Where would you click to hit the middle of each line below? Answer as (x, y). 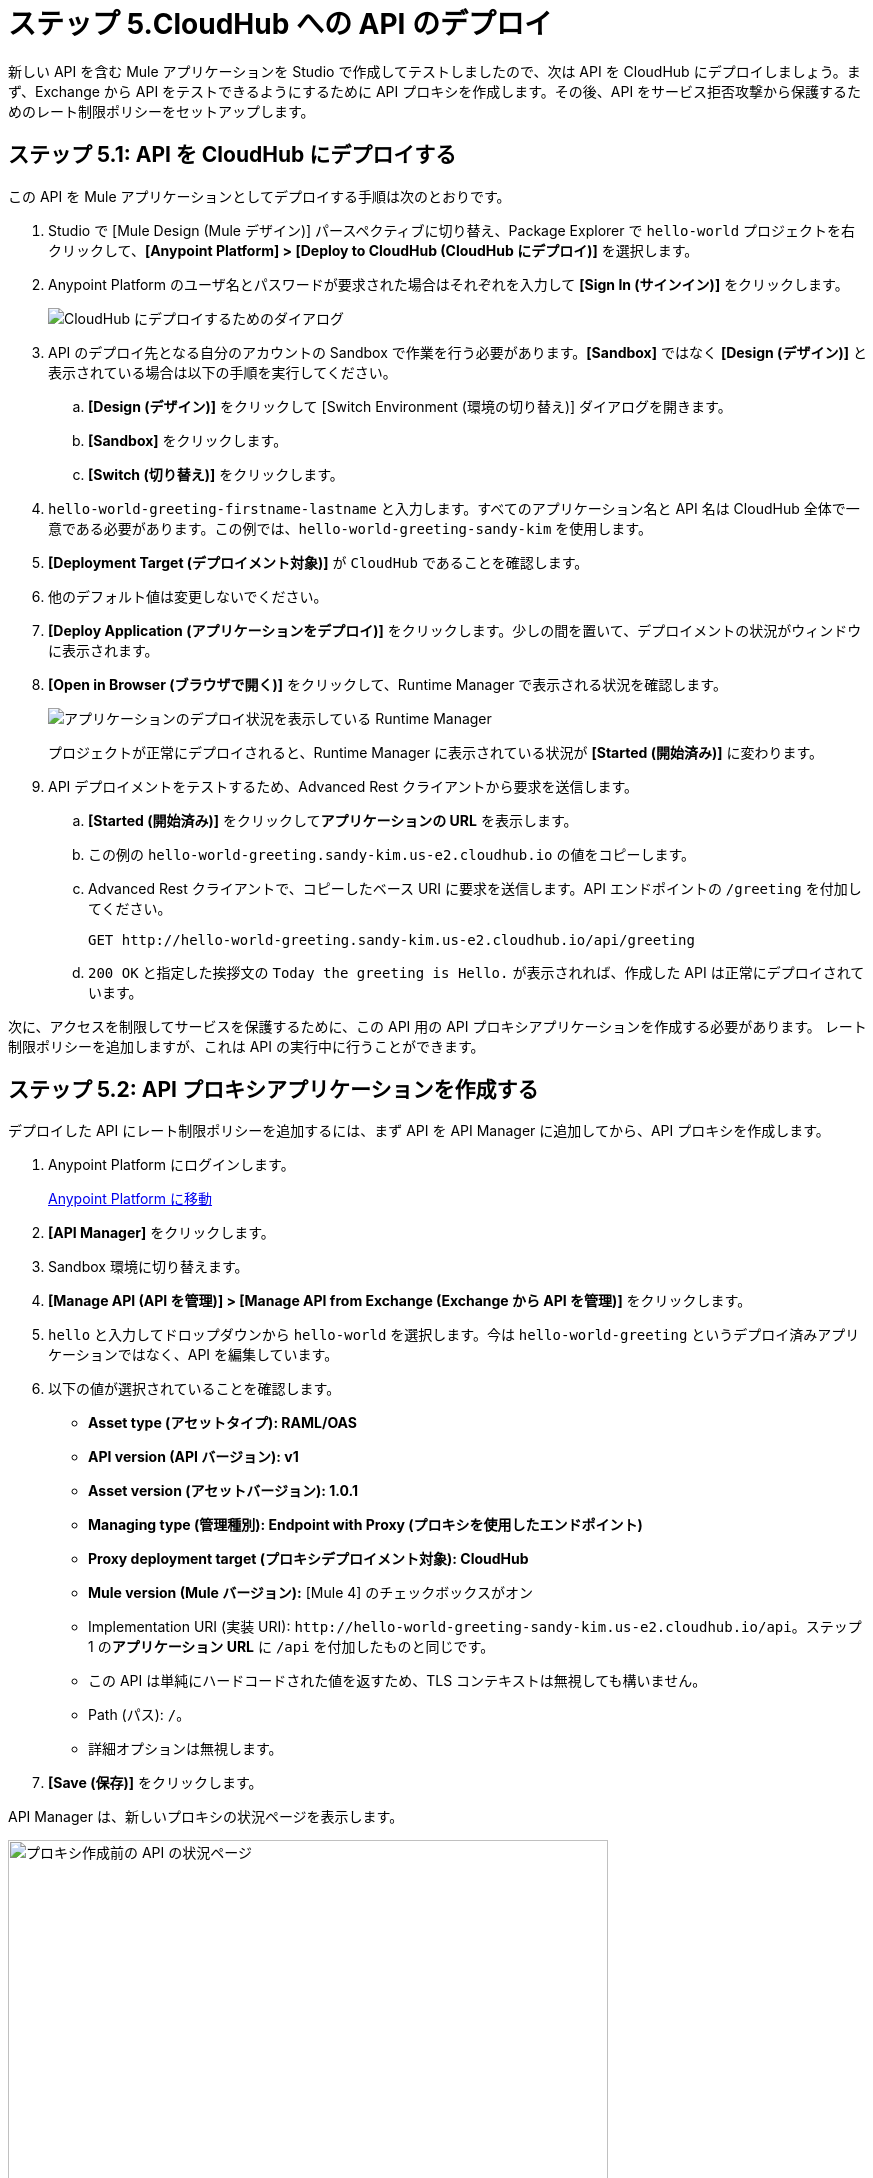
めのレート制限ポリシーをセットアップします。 (161, 111)
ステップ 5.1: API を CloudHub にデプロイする (232, 155)
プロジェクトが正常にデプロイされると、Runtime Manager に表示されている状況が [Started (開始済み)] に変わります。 (436, 752)
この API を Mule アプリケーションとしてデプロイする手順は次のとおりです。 (259, 196)
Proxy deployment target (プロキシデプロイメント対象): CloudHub (308, 1559)
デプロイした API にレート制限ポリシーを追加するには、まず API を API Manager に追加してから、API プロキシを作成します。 (419, 1131)
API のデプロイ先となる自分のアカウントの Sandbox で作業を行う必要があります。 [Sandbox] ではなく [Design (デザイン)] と (457, 352)
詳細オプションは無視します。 (185, 1749)
